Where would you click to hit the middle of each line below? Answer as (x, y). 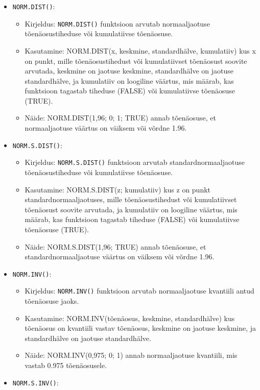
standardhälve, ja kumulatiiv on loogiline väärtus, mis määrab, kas (129, 80)
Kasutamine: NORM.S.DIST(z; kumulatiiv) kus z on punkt (118, 189)
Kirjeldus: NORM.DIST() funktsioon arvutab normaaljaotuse (117, 23)
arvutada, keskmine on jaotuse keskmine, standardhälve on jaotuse (129, 71)
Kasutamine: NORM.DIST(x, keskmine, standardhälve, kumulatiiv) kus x (140, 50)
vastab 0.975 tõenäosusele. (66, 365)
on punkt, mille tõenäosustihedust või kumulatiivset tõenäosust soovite (136, 60)
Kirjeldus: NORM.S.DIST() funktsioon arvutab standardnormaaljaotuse (135, 162)
